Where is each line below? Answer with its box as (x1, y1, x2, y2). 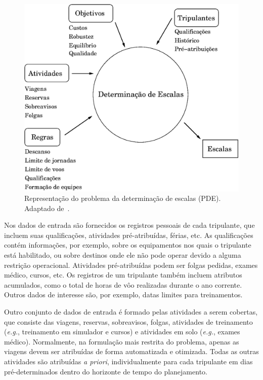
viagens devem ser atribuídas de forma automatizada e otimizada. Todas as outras (4, 346, 259, 357)
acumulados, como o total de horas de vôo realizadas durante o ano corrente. (4, 279, 242, 290)
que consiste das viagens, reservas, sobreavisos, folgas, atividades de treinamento (4, 316, 253, 327)
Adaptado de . (24, 202, 70, 213)
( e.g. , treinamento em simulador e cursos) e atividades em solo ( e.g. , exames (4, 326, 240, 337)
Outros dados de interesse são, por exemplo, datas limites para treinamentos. (4, 289, 243, 300)
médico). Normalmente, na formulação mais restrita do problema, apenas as (4, 336, 239, 347)
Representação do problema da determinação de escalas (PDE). (24, 193, 221, 203)
